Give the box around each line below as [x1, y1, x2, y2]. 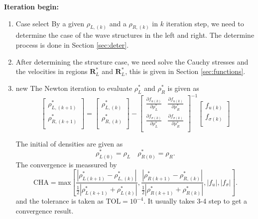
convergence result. [15, 205, 74, 216]
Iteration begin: [4, 1, 59, 11]
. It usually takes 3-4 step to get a [143, 196, 247, 206]
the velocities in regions [15, 66, 88, 76]
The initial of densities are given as [15, 139, 123, 149]
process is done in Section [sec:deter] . [15, 40, 129, 50]
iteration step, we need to [166, 18, 244, 28]
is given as [167, 82, 199, 93]
